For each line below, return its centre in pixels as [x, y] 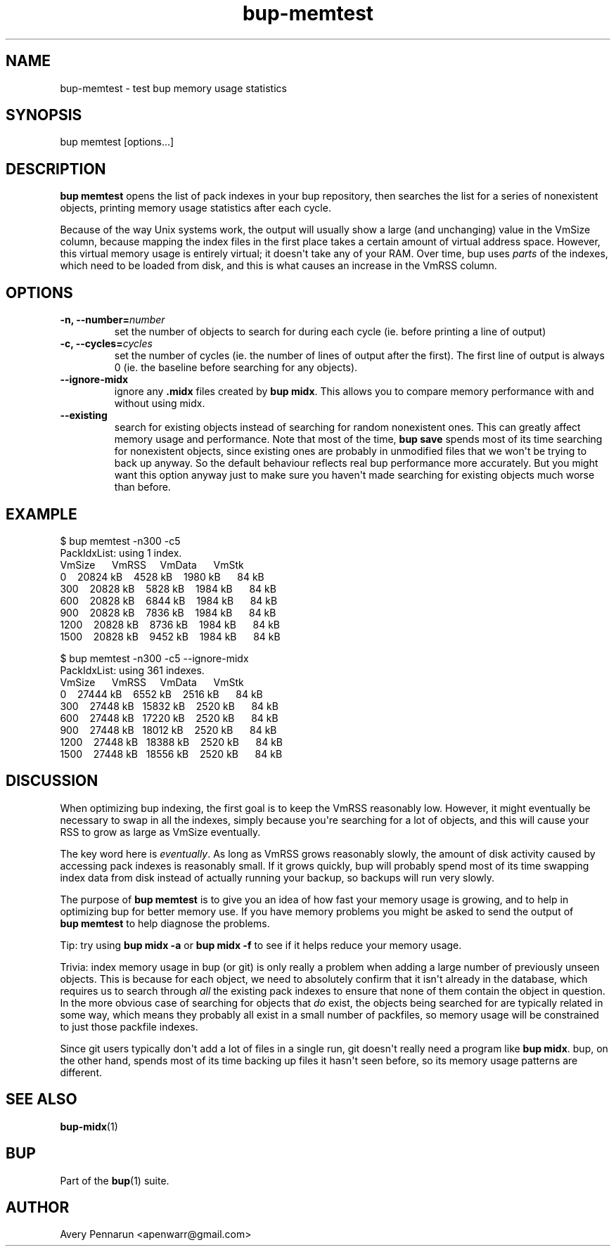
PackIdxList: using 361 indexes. [132, 670]
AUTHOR [38, 1207]
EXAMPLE [41, 514]
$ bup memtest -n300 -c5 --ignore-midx [154, 658]
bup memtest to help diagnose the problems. [165, 923]
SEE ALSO [41, 1099]
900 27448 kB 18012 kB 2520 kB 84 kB [168, 730]
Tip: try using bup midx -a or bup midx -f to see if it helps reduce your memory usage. [261, 945]
